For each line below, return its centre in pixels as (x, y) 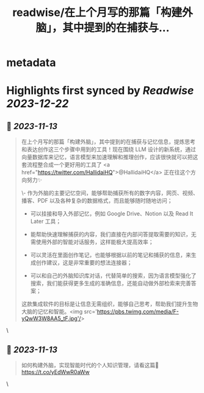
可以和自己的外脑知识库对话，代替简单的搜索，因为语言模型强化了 (113, 275)
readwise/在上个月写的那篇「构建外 (103, 13)
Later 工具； (46, 222)
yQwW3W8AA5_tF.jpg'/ (51, 318)
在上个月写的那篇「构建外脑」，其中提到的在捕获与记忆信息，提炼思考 (108, 142)
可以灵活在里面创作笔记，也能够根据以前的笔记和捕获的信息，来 (111, 255)
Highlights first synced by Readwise (100, 91)
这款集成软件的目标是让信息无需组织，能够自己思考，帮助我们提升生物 (110, 304)
